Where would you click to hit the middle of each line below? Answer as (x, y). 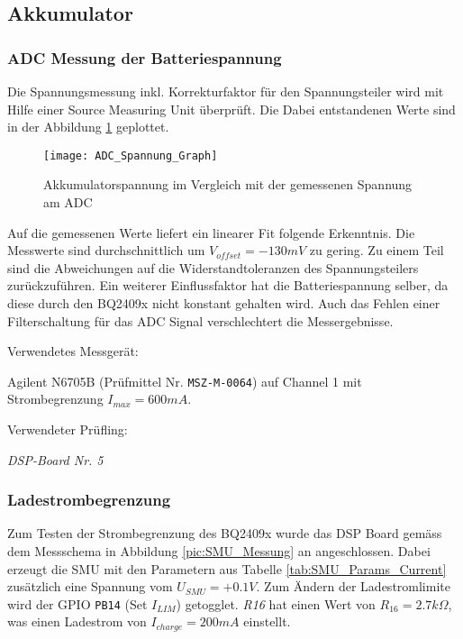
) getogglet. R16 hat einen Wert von (276, 603)
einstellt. (267, 621)
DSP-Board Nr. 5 (55, 459)
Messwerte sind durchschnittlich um (106, 250)
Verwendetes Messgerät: (73, 351)
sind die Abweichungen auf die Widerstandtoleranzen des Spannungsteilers (213, 267)
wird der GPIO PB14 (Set (77, 603)
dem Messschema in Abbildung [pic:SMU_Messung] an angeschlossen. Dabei (219, 551)
